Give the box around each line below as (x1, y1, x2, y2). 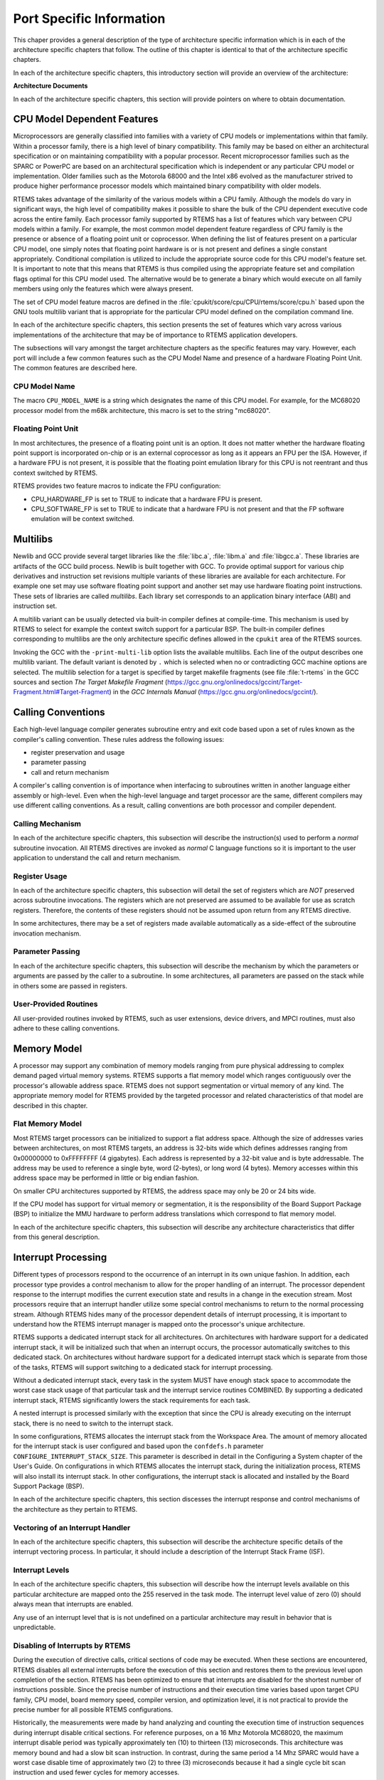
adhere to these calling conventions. (13, 1024, 120, 1032)
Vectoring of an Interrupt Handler (13, 1522, 131, 1532)
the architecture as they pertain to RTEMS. (13, 1504, 138, 1513)
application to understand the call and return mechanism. (13, 853, 181, 862)
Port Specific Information (13, 11, 166, 26)
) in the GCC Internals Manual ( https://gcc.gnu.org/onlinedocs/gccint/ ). (109, 688, 319, 696)
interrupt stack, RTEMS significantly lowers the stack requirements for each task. (13, 1396, 251, 1404)
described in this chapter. (13, 1101, 88, 1110)
